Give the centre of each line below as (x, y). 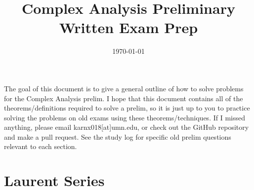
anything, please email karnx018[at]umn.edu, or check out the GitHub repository (127, 127)
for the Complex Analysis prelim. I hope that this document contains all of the (124, 98)
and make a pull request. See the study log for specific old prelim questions (118, 136)
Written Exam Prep (128, 27)
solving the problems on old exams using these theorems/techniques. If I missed (125, 117)
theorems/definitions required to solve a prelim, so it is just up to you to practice (127, 108)
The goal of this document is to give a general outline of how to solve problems (124, 88)
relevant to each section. (41, 146)
